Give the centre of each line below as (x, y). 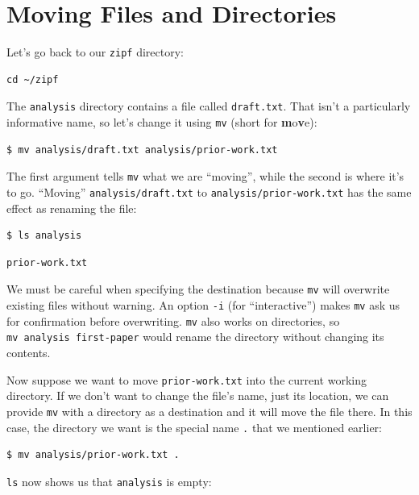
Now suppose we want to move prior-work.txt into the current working (187, 379)
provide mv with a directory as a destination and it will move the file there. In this (209, 411)
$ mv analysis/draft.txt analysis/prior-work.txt (142, 150)
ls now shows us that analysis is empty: (109, 481)
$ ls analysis (44, 236)
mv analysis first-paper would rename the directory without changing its (195, 337)
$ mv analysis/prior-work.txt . (93, 455)
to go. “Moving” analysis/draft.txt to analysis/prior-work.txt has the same (209, 191)
